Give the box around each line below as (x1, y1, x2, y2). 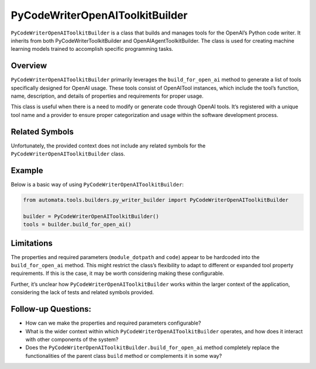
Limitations (11, 238, 53, 248)
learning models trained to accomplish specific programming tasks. (11, 46, 174, 53)
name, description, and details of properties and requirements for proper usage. (11, 92, 204, 99)
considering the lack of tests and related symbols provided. (11, 289, 154, 296)
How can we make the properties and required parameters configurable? (25, 319, 201, 327)
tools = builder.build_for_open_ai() (23, 221, 132, 228)
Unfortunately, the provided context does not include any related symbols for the (11, 142, 206, 149)
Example (11, 165, 43, 175)
